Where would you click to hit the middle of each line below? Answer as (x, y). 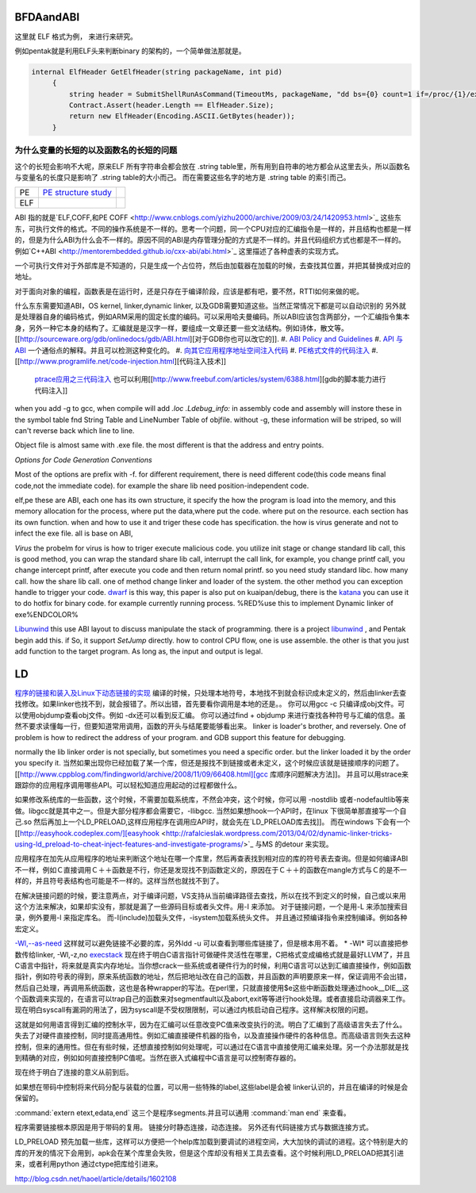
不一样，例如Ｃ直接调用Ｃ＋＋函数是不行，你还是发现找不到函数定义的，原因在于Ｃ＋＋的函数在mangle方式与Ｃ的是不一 (211, 869)
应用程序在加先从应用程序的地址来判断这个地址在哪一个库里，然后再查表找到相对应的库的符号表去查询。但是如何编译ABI (211, 859)
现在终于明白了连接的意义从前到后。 (74, 1072)
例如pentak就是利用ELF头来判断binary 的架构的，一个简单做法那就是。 (130, 51)
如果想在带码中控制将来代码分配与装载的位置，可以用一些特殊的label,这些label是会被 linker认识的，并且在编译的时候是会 (211, 1087)
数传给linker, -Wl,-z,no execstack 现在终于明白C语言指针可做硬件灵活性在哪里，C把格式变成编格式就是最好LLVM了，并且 (213, 954)
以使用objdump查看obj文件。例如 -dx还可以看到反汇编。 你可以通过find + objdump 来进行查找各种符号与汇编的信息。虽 (210, 715)
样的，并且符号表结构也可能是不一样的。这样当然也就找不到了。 (119, 881)
